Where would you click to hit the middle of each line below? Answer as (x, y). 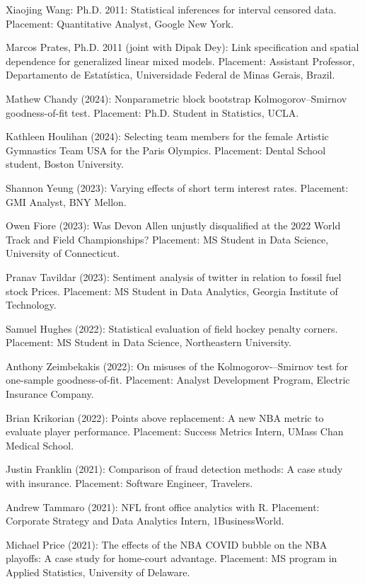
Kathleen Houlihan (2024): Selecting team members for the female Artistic (167, 136)
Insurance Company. (50, 394)
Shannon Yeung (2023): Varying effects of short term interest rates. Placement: (177, 187)
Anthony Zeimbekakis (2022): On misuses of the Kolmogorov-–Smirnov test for (177, 366)
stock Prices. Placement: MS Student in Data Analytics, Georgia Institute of (172, 291)
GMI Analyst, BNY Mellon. (66, 201)
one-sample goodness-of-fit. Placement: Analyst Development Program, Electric (178, 380)
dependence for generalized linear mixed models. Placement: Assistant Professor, (180, 61)
